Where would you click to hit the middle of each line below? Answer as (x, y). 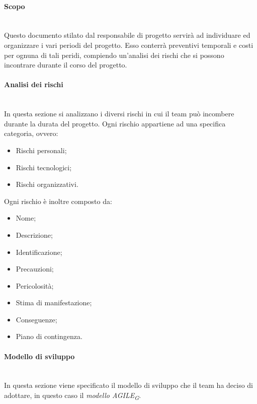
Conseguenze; (36, 319)
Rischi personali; (41, 150)
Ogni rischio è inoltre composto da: (58, 201)
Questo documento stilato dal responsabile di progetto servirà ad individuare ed (127, 35)
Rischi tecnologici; (44, 167)
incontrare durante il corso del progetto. (66, 65)
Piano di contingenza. (49, 336)
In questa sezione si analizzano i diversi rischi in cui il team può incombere (119, 114)
